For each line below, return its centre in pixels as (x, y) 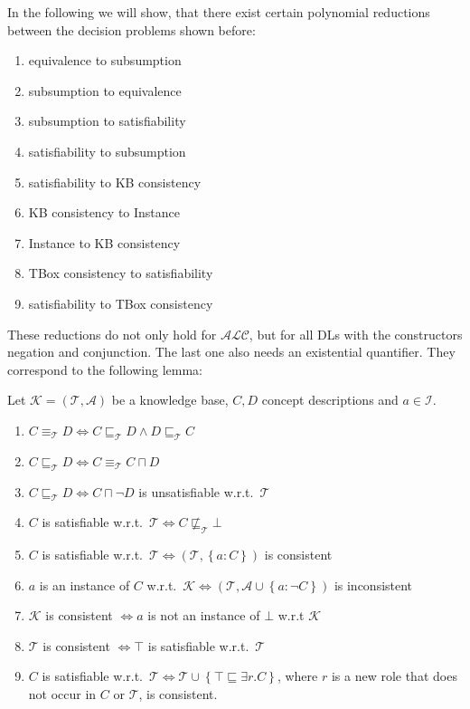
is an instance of (85, 584)
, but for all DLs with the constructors (356, 334)
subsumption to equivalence (105, 90)
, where (297, 676)
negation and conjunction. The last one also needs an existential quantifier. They (231, 352)
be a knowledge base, (170, 400)
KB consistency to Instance (104, 212)
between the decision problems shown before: (132, 29)
